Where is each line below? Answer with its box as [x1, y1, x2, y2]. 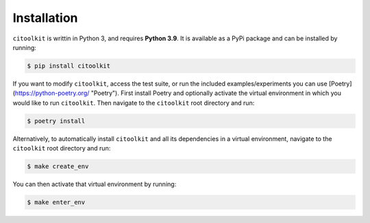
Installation [12, 10, 78, 25]
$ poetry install [27, 117, 86, 124]
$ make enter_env [27, 198, 86, 206]
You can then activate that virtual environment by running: [12, 180, 177, 188]
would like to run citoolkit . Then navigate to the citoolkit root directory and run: [12, 99, 255, 107]
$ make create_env [27, 163, 89, 170]
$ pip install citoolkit [27, 62, 111, 70]
